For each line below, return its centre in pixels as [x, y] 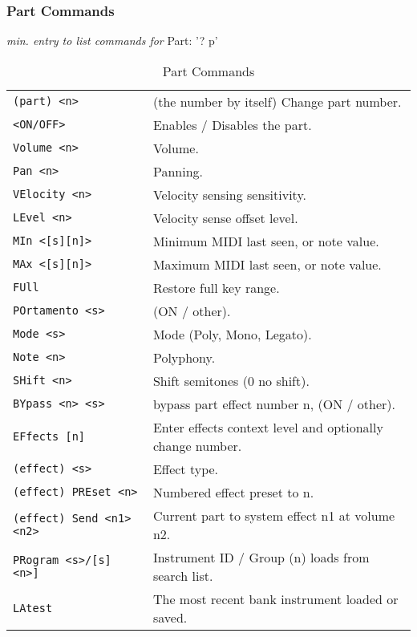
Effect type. [186, 469]
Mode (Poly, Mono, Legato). [232, 334]
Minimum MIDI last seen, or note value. [266, 241]
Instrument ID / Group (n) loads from [261, 557]
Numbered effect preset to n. [233, 492]
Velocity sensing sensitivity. [229, 194]
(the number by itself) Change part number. [277, 101]
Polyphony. [184, 357]
